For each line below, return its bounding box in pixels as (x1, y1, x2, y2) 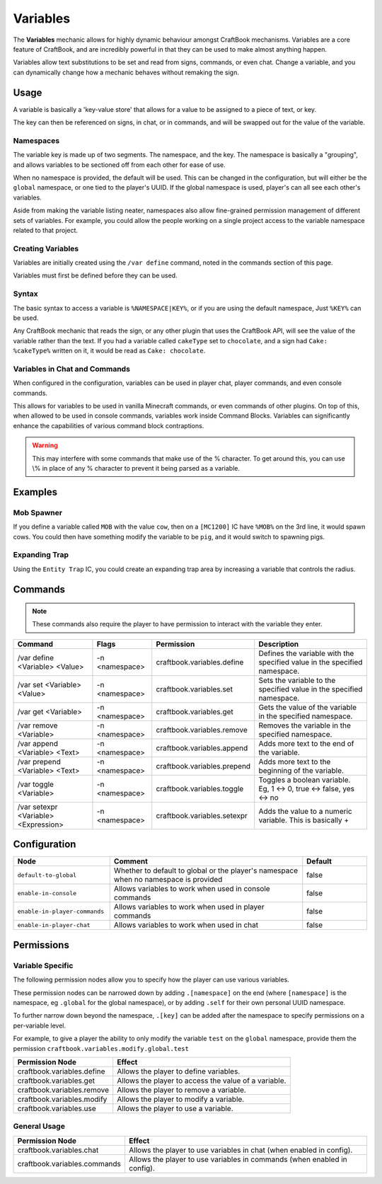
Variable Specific (13, 960, 74, 970)
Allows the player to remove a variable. (117, 1085, 247, 1095)
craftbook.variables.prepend (156, 761, 251, 771)
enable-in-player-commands (17, 907, 105, 915)
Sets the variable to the (258, 675, 336, 685)
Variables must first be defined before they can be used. (13, 271, 178, 280)
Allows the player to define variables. (117, 1066, 241, 1076)
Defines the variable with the (258, 648, 354, 658)
